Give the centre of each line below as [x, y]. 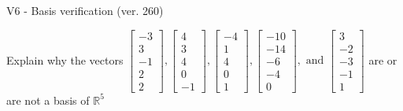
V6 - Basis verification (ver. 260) [85, 10]
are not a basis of [48, 100]
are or [383, 59]
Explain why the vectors [65, 59]
